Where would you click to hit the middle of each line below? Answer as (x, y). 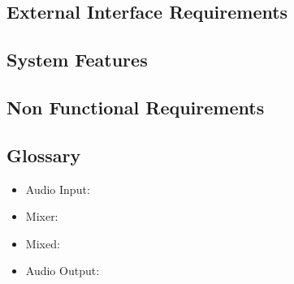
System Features (77, 60)
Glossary (44, 155)
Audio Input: (58, 189)
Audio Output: (63, 271)
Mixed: (43, 243)
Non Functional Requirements (136, 107)
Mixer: (42, 216)
